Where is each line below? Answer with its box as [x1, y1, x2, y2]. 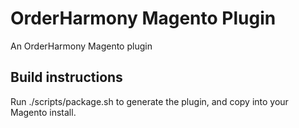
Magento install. [10, 106, 77, 118]
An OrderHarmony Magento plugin [10, 40, 153, 52]
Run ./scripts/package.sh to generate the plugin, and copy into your [10, 95, 289, 107]
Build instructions [10, 69, 123, 86]
